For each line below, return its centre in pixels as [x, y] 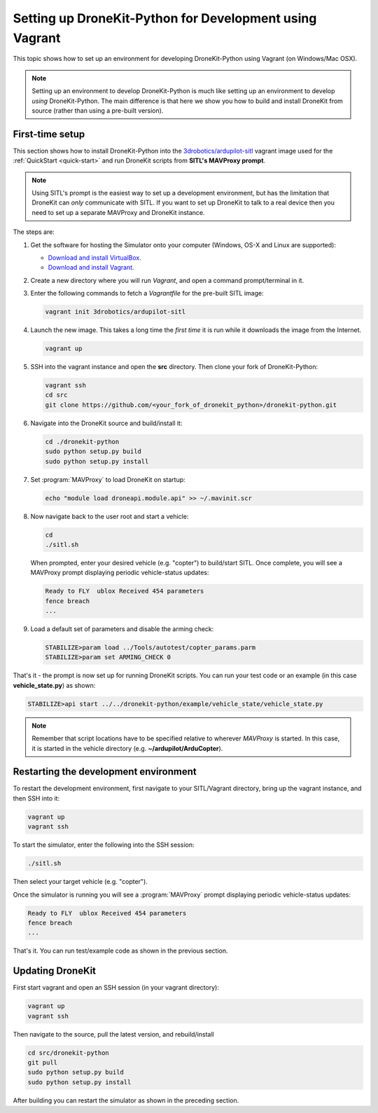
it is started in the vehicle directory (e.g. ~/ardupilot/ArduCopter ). [127, 748]
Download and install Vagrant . [91, 268]
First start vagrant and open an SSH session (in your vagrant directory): [116, 988]
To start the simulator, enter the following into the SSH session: [104, 845]
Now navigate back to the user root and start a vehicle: [110, 516]
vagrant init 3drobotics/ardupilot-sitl [115, 312]
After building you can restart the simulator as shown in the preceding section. [126, 1100]
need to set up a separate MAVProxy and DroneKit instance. [119, 212]
